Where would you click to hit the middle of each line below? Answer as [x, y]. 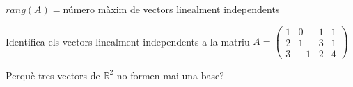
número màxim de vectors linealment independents [171, 9]
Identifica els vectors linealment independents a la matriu [128, 41]
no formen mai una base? [170, 75]
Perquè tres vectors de [53, 75]
